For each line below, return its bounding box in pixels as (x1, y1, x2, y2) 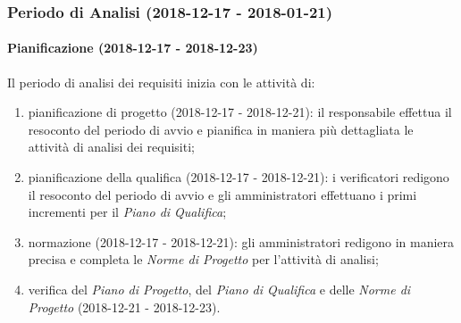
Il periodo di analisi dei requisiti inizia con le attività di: (7, 72, 315, 91)
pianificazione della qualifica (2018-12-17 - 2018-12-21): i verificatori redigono (28, 168, 449, 186)
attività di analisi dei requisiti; (28, 137, 195, 156)
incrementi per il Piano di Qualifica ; (28, 203, 227, 221)
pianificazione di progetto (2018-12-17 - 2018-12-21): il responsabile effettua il (28, 103, 452, 121)
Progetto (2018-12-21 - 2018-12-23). (28, 297, 221, 316)
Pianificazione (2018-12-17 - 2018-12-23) (7, 38, 258, 57)
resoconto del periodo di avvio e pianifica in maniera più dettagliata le (28, 120, 414, 138)
